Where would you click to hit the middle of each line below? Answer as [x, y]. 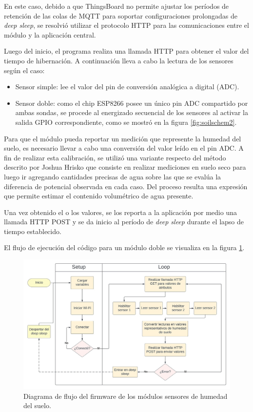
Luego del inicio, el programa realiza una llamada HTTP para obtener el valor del [126, 51]
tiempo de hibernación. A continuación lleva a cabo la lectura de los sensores [119, 60]
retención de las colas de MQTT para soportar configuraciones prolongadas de [121, 15]
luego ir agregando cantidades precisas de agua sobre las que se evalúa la [113, 176]
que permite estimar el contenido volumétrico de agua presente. [99, 196]
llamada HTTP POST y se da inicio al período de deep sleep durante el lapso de [124, 222]
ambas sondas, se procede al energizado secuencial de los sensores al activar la [132, 112]
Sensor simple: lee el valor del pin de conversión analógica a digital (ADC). [127, 87]
